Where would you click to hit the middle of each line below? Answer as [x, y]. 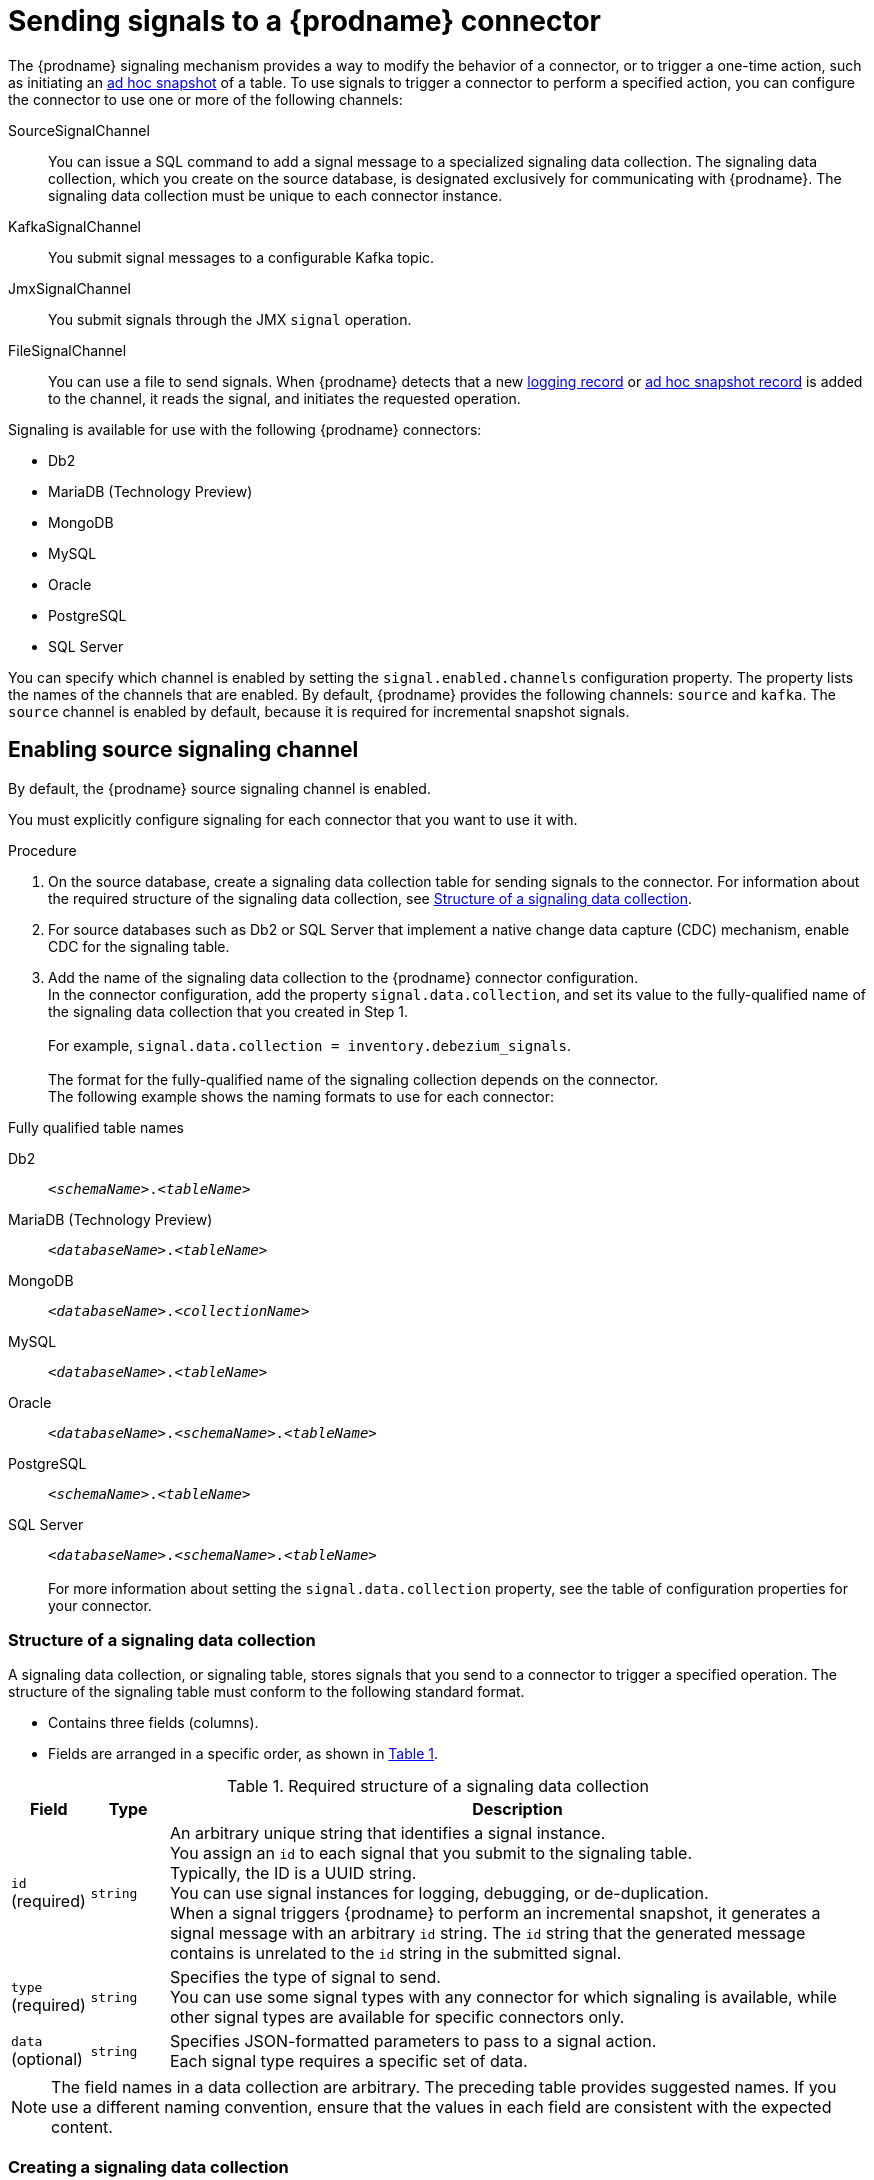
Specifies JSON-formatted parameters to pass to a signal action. [413, 2041]
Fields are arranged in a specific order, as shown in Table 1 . [243, 1754]
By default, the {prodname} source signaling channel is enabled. [219, 788]
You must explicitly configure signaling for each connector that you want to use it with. [293, 819]
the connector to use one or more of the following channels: [205, 99]
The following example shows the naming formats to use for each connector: [301, 1096]
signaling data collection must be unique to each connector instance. [275, 195]
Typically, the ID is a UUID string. [293, 1873]
